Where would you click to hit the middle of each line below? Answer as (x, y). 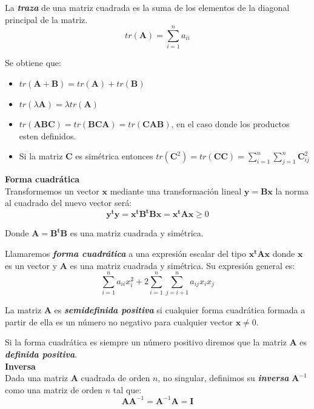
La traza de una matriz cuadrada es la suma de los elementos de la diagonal (147, 7)
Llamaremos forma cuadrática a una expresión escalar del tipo (126, 253)
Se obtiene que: (33, 63)
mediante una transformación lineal (176, 191)
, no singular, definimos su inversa (223, 378)
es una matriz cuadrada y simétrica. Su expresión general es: (182, 265)
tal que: (127, 389)
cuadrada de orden (115, 378)
